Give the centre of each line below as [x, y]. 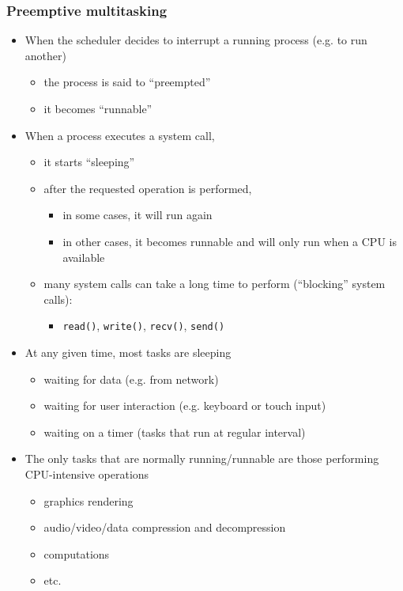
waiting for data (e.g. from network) [131, 379]
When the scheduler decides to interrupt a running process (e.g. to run [196, 40]
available [84, 257]
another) [45, 55]
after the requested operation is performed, [148, 188]
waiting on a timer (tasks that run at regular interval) [175, 432]
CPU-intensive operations [87, 474]
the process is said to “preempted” [127, 82]
